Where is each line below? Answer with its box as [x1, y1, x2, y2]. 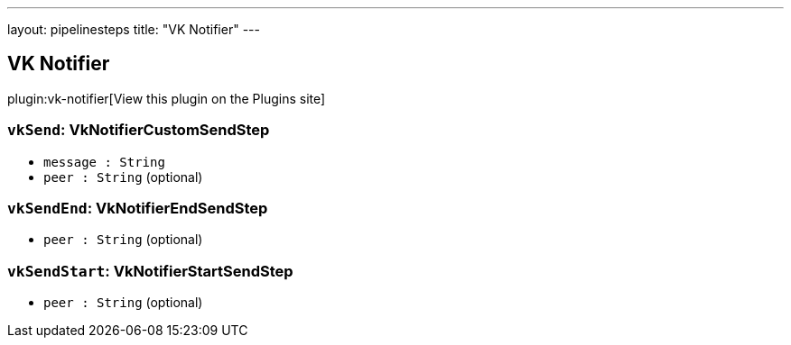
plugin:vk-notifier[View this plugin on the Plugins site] [7, 90, 326, 106]
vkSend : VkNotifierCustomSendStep [7, 121, 270, 140]
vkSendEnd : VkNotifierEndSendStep [7, 198, 268, 217]
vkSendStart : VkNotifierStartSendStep [7, 261, 293, 280]
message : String [43, 154, 165, 169]
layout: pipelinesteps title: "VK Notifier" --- [7, 22, 260, 37]
